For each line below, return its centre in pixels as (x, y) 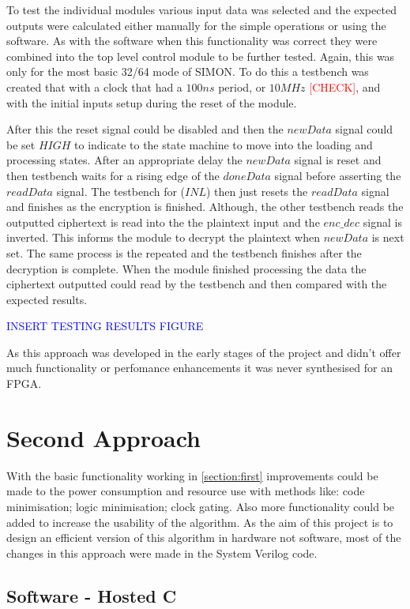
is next (388, 237)
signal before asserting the (338, 175)
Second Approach (104, 437)
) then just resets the (257, 191)
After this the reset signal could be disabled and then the (145, 129)
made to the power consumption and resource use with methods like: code (186, 491)
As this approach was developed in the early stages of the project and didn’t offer (204, 352)
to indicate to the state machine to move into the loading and (224, 144)
